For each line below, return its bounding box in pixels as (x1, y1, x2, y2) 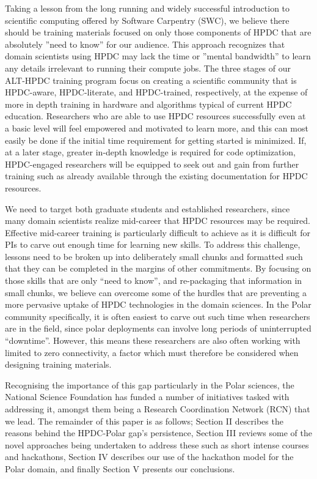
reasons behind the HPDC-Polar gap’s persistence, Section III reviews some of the (5, 426, 312, 439)
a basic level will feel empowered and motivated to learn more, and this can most (5, 121, 308, 134)
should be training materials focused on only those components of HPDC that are (5, 26, 312, 39)
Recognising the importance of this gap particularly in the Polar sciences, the (5, 378, 294, 391)
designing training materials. (5, 358, 112, 371)
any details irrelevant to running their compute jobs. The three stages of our (5, 61, 291, 74)
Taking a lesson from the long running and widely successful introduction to (5, 2, 290, 14)
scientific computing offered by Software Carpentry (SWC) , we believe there (5, 13, 290, 26)
